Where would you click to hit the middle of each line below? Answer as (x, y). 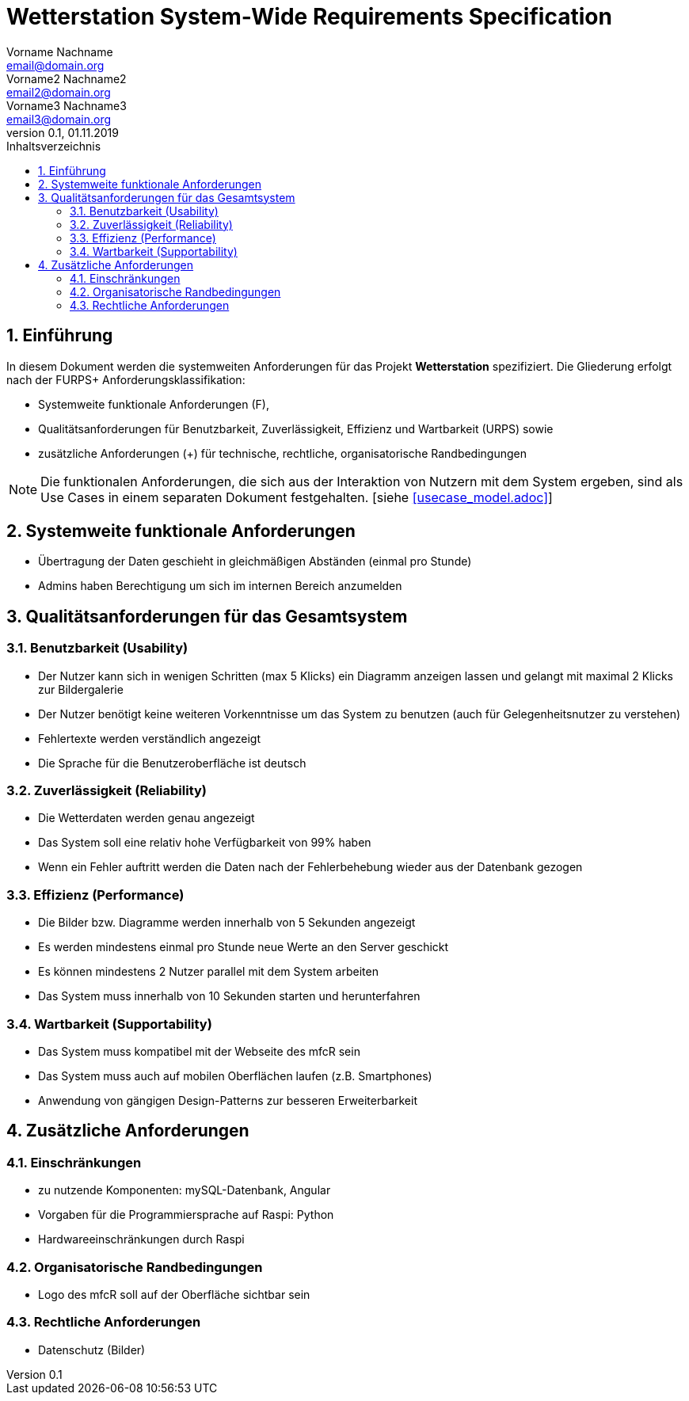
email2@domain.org (59, 92)
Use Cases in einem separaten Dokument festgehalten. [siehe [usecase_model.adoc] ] (297, 497)
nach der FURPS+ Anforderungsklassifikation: (126, 379)
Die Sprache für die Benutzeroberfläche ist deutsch (172, 763)
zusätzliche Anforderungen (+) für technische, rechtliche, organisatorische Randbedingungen (283, 453)
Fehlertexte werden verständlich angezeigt (149, 738)
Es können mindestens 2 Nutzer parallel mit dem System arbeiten (208, 972)
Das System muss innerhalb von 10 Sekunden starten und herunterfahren (229, 996)
